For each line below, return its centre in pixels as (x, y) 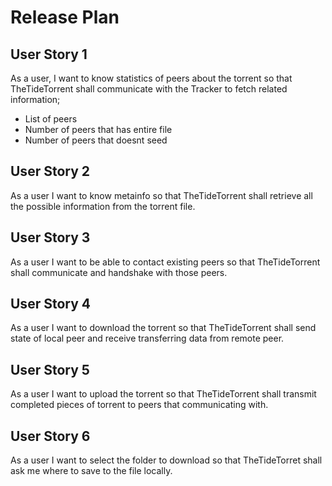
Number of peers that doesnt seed (96, 140)
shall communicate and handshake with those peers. (119, 272)
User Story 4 (50, 304)
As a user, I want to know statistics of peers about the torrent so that (151, 78)
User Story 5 (50, 369)
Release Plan (65, 17)
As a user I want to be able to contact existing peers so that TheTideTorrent (165, 262)
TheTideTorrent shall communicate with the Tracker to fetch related (149, 89)
